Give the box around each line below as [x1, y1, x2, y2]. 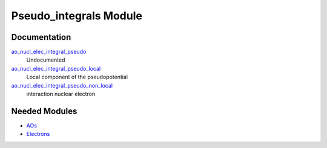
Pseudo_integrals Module [11, 9, 142, 22]
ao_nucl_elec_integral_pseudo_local [11, 65, 101, 72]
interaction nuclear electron [26, 91, 96, 98]
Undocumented [26, 56, 65, 63]
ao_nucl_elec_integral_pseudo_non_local [11, 82, 113, 89]
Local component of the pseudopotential [26, 73, 128, 81]
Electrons [26, 130, 50, 138]
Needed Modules [11, 106, 78, 116]
